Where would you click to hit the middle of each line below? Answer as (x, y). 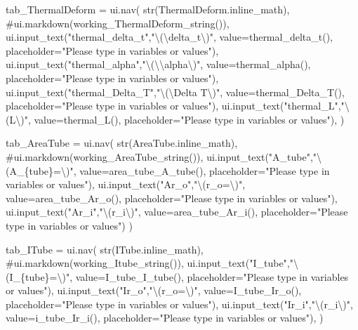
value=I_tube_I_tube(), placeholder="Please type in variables (212, 276)
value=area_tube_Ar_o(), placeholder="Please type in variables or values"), (172, 198)
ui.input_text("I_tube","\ (243, 263)
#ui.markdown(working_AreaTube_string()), (105, 156)
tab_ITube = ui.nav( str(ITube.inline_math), (105, 249)
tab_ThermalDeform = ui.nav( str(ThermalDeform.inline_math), (148, 9)
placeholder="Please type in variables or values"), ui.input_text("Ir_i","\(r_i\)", (179, 304)
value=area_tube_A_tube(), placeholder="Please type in (205, 170)
